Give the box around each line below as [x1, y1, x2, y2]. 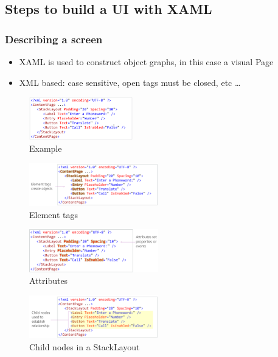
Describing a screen [5, 31, 103, 46]
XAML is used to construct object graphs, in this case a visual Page [19, 55, 274, 68]
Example [29, 142, 62, 155]
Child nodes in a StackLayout [29, 340, 140, 353]
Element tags [29, 208, 78, 221]
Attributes [29, 274, 68, 287]
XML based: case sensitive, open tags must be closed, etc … [19, 76, 241, 88]
